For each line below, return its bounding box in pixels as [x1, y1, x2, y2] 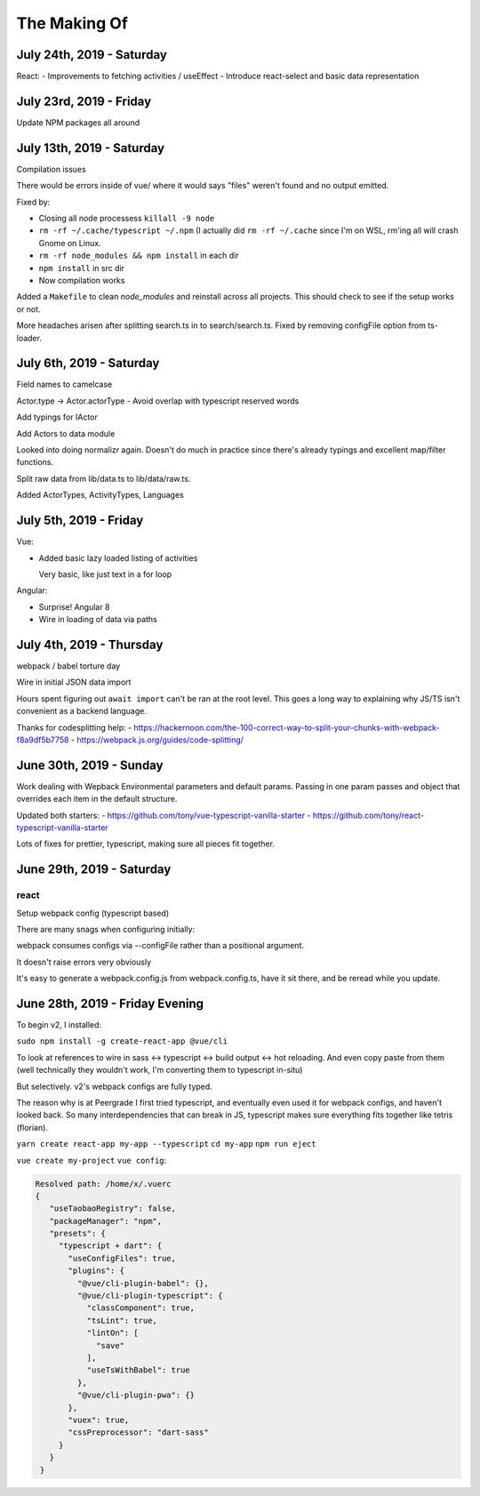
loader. [16, 332, 42, 343]
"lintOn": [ [86, 1328, 140, 1338]
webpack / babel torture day [16, 660, 121, 671]
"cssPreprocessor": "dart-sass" [68, 1428, 209, 1437]
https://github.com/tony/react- [312, 810, 424, 820]
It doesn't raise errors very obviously [16, 956, 152, 967]
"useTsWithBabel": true [86, 1365, 190, 1375]
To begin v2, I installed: [16, 1020, 102, 1030]
